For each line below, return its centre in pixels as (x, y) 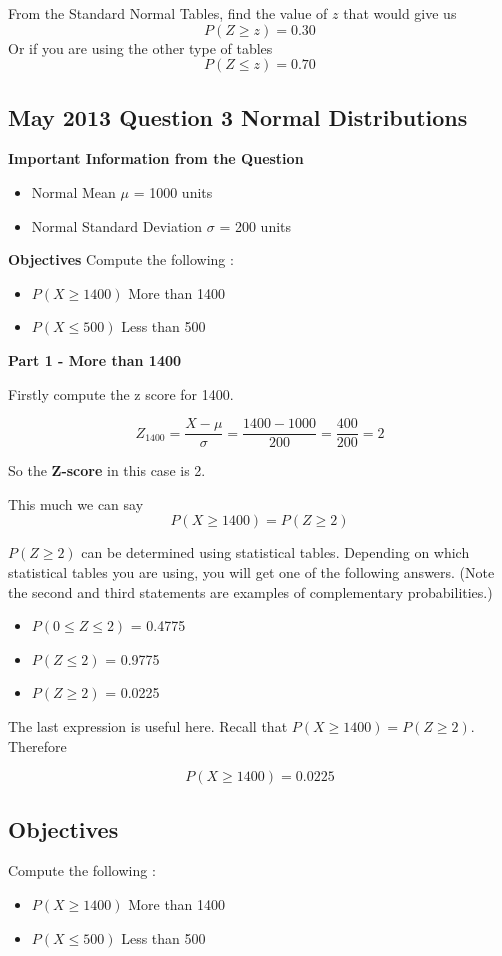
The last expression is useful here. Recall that (148, 725)
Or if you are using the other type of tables (140, 47)
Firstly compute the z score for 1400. (121, 393)
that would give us (400, 13)
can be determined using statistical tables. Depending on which (275, 552)
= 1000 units (173, 191)
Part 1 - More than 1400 (95, 359)
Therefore (37, 745)
